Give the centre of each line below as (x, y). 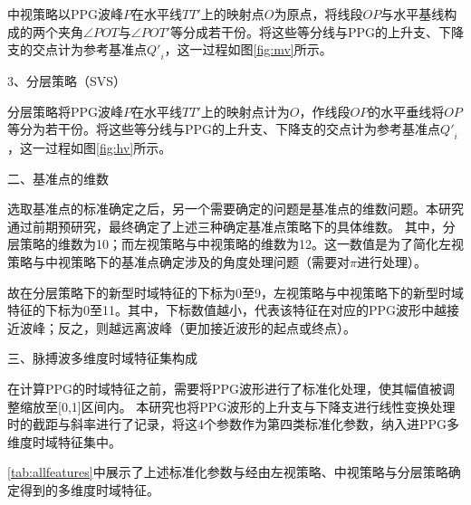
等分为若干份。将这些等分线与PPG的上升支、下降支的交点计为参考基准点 (224, 129)
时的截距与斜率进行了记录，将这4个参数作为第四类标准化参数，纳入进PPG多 (234, 424)
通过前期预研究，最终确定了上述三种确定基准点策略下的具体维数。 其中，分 (231, 226)
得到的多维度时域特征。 (89, 489)
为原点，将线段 (318, 14)
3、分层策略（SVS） (67, 80)
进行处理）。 (391, 261)
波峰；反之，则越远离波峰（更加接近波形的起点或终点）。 (187, 327)
